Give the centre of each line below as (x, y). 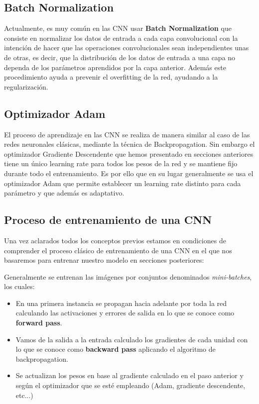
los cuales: (19, 286)
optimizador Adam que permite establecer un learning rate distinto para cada (123, 183)
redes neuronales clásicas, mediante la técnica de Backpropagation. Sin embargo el (129, 144)
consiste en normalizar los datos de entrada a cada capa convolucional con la (121, 38)
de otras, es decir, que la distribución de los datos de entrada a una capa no (120, 57)
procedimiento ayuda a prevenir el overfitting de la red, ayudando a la (111, 77)
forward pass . (39, 323)
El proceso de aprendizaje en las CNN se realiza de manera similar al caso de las (127, 134)
